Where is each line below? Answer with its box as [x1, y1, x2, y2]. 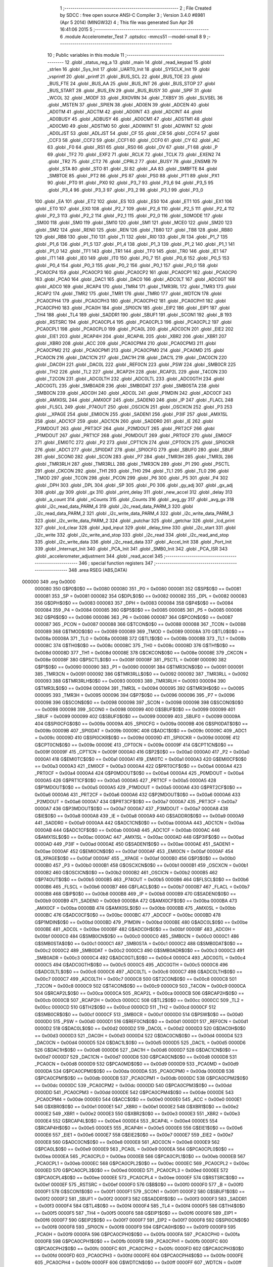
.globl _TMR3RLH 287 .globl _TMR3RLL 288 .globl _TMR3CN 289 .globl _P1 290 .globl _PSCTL [34, 461, 230, 467]
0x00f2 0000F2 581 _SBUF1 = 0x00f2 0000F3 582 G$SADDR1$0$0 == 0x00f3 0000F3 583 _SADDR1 [34, 1196, 247, 1202]
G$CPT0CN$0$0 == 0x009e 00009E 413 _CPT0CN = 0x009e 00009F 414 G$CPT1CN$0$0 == [34, 741, 234, 748]
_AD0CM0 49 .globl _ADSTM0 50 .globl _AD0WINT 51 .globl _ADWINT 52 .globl [47, 123, 213, 129]
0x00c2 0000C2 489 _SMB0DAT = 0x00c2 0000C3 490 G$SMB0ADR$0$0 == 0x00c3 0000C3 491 [34, 948, 245, 954]
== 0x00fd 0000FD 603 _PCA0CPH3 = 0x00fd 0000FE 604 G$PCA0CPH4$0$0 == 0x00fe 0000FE [34, 1252, 244, 1258]
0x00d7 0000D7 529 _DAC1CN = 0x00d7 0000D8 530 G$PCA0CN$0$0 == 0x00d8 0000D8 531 [34, 1054, 237, 1060]
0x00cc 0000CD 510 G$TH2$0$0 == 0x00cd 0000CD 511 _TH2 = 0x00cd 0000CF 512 [34, 1004, 216, 1011]
